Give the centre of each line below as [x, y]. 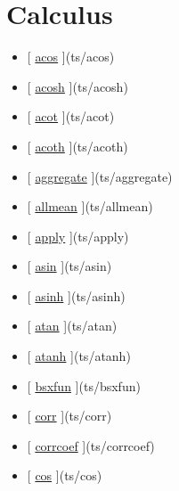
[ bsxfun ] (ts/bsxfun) [84, 385]
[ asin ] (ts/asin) [69, 266]
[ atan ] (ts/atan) [72, 326]
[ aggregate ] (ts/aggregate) [100, 176]
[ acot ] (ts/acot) [71, 116]
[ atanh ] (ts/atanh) [79, 356]
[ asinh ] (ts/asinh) [76, 295]
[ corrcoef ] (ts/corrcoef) [91, 445]
